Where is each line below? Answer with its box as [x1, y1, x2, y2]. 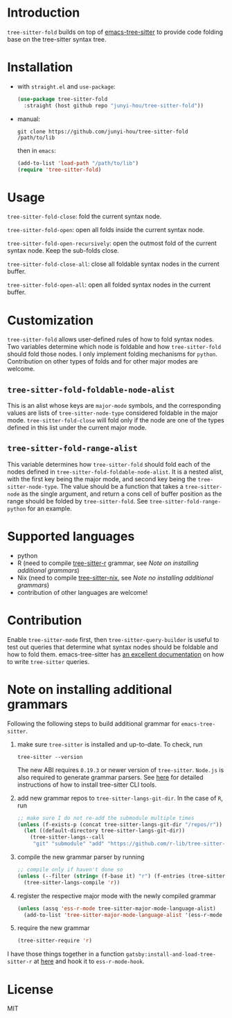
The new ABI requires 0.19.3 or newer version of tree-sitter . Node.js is [17, 765, 224, 774]
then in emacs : [17, 146, 57, 154]
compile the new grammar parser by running [17, 853, 145, 861]
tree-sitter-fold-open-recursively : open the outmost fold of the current [7, 239, 217, 247]
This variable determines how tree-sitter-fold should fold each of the [7, 460, 211, 468]
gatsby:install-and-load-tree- [125, 951, 216, 958]
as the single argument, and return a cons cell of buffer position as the [21, 490, 222, 498]
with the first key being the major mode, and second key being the [7, 474, 197, 483]
